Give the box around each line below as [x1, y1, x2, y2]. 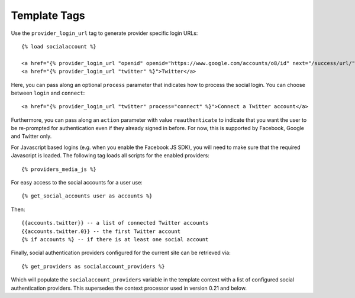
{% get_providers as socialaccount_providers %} [21, 263, 165, 270]
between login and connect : [11, 89, 85, 96]
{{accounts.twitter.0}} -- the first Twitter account [21, 228, 180, 235]
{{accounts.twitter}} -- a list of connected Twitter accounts [21, 219, 209, 226]
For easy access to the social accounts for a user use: [11, 179, 143, 186]
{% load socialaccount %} [21, 43, 97, 50]
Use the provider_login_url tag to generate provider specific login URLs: [11, 30, 198, 37]
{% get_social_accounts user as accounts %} [21, 193, 153, 199]
